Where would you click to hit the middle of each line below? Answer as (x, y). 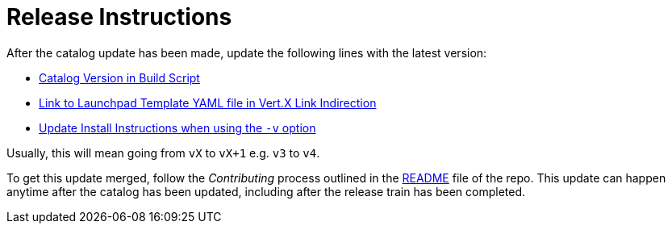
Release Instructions (119, 17)
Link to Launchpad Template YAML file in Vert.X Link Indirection (208, 102)
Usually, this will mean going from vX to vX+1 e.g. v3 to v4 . (163, 153)
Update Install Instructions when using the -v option (177, 128)
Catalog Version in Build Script (119, 77)
